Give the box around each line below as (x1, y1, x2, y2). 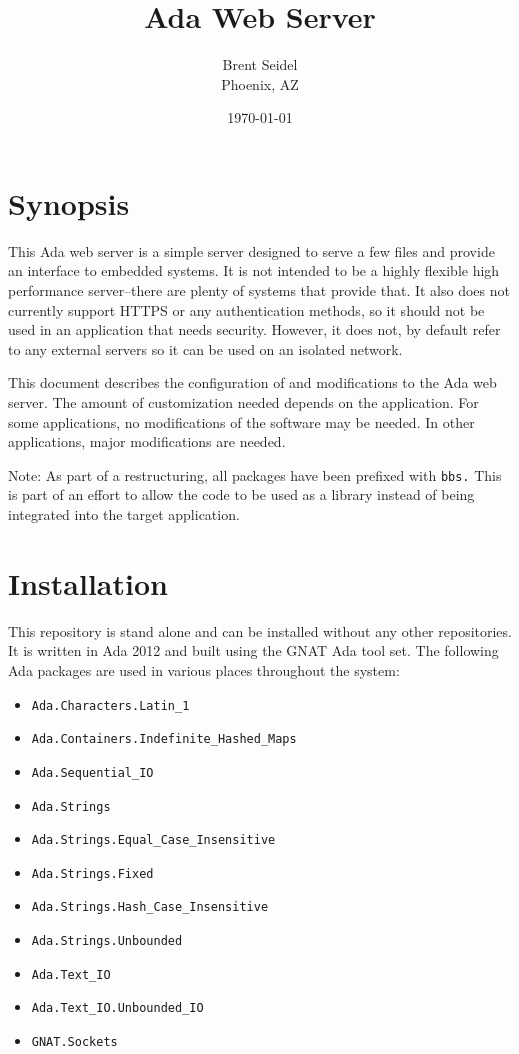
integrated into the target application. (8, 504, 240, 525)
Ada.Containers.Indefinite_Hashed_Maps (31, 732, 297, 747)
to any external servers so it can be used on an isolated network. (8, 338, 403, 359)
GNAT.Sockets (31, 1035, 118, 1050)
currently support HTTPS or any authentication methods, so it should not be (8, 299, 485, 320)
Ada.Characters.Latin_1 (31, 698, 190, 713)
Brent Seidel (222, 54, 298, 75)
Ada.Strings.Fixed (31, 866, 154, 881)
